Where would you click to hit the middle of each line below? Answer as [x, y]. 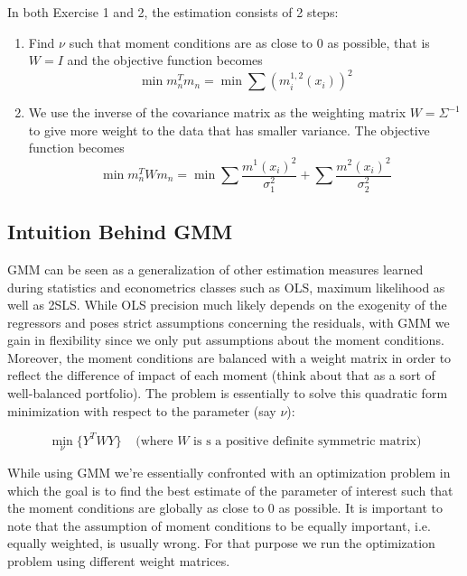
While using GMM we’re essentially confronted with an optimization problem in [229, 472]
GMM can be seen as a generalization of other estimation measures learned [215, 269]
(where [154, 441]
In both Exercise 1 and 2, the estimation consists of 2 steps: [173, 12]
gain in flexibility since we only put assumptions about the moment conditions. [226, 340]
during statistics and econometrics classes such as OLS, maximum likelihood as [226, 287]
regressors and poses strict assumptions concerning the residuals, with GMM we [229, 322]
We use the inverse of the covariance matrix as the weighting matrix [217, 112]
